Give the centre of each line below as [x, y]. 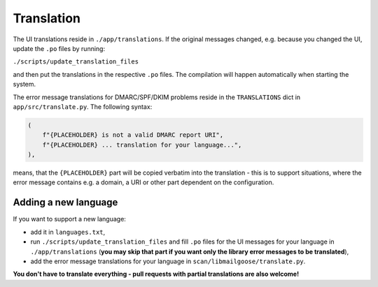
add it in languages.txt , [68, 232]
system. [24, 84]
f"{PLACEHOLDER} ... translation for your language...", [142, 145]
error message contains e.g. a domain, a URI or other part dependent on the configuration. [143, 182]
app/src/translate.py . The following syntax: [83, 106]
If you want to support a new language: [69, 219]
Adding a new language [65, 203]
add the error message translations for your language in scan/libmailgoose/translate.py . [168, 261]
